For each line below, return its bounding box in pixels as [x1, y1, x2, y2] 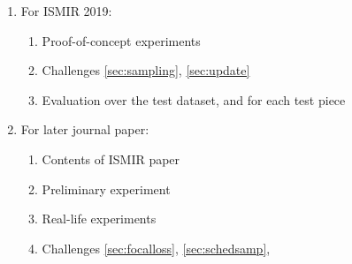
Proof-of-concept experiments [42, 31, 201, 49]
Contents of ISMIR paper [42, 149, 180, 168]
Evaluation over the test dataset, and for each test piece [42, 90, 346, 109]
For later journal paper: [20, 120, 149, 139]
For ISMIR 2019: [20, 2, 112, 19]
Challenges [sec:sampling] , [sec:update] [42, 61, 250, 79]
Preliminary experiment [42, 179, 171, 198]
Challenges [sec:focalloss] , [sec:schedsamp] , [42, 238, 271, 257]
